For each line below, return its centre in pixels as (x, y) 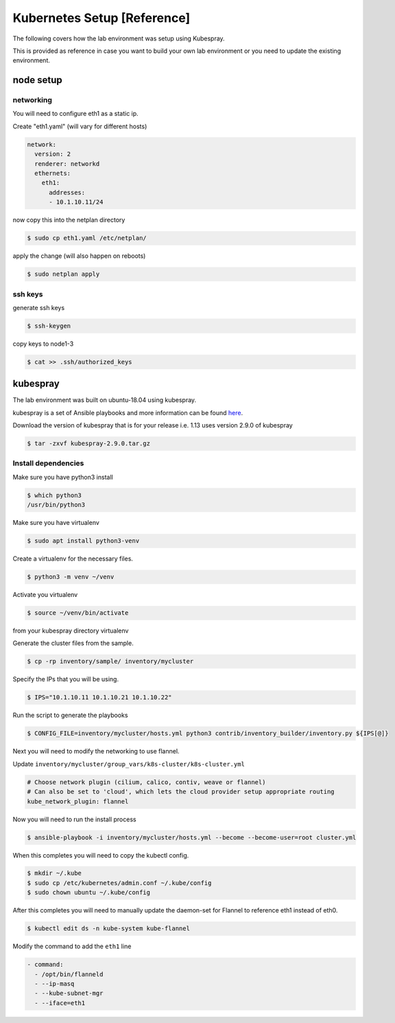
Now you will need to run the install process (74, 819)
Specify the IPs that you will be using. (66, 679)
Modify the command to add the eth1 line (72, 946)
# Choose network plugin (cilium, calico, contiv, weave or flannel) (146, 782)
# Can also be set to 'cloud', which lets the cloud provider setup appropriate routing (181, 792)
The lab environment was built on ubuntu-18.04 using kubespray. (105, 400)
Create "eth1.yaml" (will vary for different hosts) (80, 126)
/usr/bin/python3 (56, 505)
